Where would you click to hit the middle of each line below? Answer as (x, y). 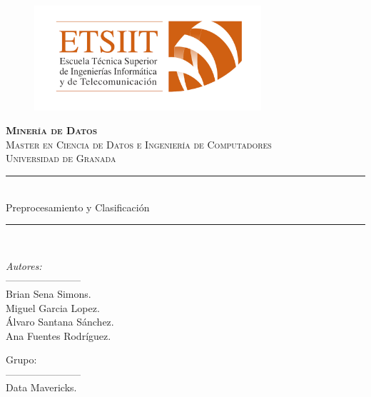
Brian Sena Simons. (49, 293)
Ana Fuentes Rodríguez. (59, 335)
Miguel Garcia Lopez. (53, 307)
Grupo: (21, 360)
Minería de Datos (52, 130)
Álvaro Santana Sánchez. (60, 322)
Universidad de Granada (61, 158)
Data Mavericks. (41, 387)
